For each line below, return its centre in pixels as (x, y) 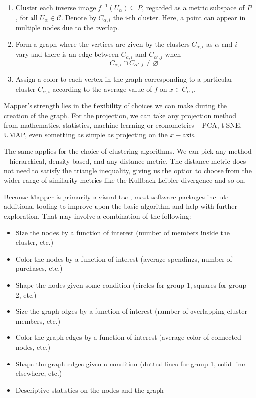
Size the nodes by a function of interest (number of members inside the (123, 232)
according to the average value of (102, 88)
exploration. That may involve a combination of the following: (97, 216)
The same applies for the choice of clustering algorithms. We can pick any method (128, 151)
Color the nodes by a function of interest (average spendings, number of (124, 258)
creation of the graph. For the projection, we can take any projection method (120, 115)
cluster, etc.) (34, 242)
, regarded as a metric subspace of (193, 7)
